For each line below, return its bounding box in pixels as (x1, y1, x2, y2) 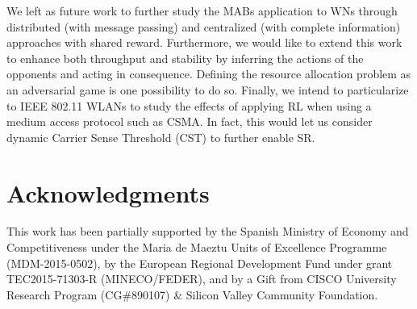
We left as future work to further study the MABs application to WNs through (6, 2, 398, 19)
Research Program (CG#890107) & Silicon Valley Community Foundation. (6, 286, 378, 303)
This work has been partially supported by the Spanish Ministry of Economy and (6, 223, 409, 240)
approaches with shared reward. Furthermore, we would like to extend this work (6, 34, 402, 51)
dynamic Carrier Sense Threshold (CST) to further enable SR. (6, 128, 315, 145)
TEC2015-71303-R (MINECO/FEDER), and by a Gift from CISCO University (6, 270, 397, 287)
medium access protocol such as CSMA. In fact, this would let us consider (6, 113, 373, 130)
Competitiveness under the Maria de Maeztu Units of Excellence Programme (6, 239, 387, 256)
